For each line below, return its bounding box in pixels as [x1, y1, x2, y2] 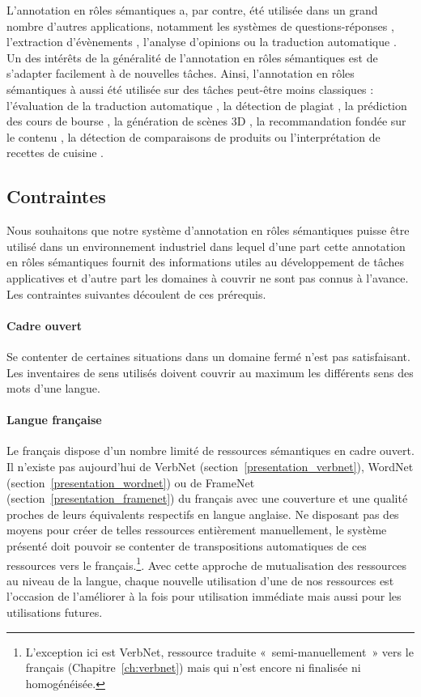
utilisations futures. [6, 604, 103, 621]
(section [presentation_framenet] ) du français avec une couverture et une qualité [6, 490, 408, 507]
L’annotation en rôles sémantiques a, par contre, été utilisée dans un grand [6, 2, 378, 18]
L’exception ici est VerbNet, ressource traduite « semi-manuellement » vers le [25, 643, 414, 660]
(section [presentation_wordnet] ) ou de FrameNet [6, 474, 255, 491]
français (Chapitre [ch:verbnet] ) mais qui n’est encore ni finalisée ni [25, 659, 361, 676]
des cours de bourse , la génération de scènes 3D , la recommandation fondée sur [6, 113, 406, 130]
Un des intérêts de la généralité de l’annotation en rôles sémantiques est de [6, 49, 378, 66]
